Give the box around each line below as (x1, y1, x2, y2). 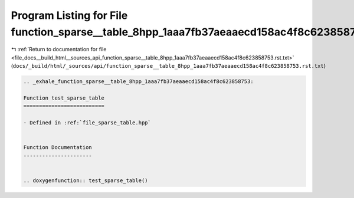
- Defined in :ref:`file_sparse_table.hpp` (23, 120, 152, 126)
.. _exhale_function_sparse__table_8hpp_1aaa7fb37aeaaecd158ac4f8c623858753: (23, 78, 254, 85)
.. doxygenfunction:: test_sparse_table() (23, 177, 148, 184)
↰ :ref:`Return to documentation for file (11, 46, 107, 53)
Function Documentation (23, 144, 93, 151)
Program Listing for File (11, 9, 128, 22)
